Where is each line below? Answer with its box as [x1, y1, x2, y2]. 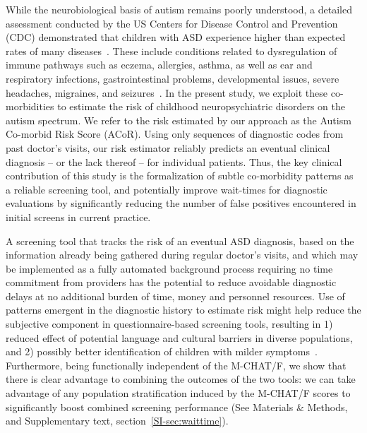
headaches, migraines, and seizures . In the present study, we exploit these [6, 85, 328, 100]
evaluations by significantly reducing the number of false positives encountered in [6, 196, 356, 210]
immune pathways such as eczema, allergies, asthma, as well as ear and [6, 57, 313, 72]
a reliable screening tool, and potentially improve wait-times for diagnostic [6, 182, 327, 196]
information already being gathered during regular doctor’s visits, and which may [6, 247, 359, 262]
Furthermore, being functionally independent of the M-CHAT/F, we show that [6, 357, 347, 372]
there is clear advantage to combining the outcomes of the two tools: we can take [6, 372, 356, 386]
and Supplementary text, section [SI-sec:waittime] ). [6, 413, 229, 428]
